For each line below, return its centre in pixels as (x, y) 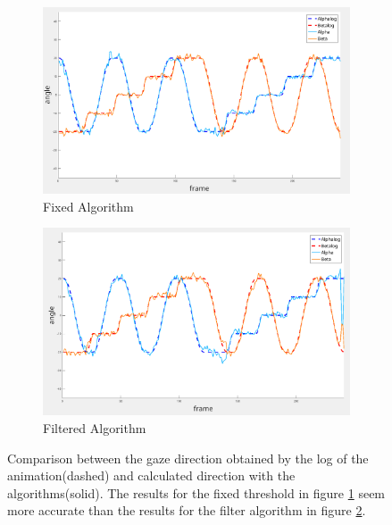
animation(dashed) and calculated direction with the (151, 475)
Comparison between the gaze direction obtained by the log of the (188, 458)
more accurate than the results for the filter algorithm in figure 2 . (187, 510)
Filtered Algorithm (95, 428)
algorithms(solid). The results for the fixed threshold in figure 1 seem (196, 492)
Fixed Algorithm (88, 206)
